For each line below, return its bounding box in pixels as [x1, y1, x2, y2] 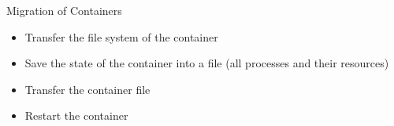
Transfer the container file [24, 81, 151, 97]
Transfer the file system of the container [24, 28, 218, 45]
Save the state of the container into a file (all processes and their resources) [24, 55, 389, 71]
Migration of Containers [6, 2, 122, 18]
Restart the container [24, 107, 128, 124]
